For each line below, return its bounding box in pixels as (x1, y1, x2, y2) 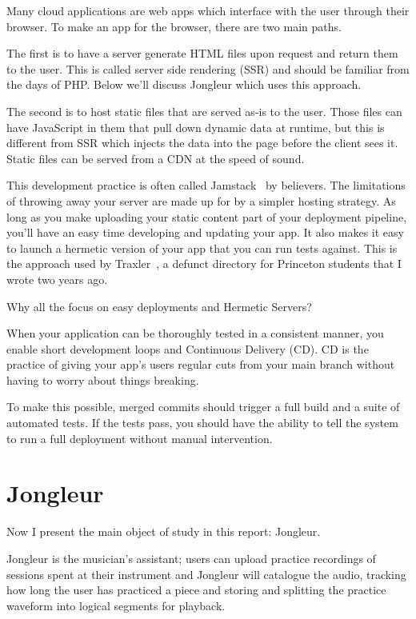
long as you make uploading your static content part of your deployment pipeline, (6, 208, 407, 225)
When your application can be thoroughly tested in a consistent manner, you (6, 325, 384, 341)
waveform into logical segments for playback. (6, 597, 226, 613)
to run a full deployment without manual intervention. (6, 429, 273, 446)
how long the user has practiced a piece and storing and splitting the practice (6, 581, 386, 598)
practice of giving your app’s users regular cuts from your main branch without (6, 356, 395, 373)
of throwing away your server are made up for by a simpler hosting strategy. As (6, 192, 396, 209)
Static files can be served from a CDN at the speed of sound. (6, 150, 305, 166)
